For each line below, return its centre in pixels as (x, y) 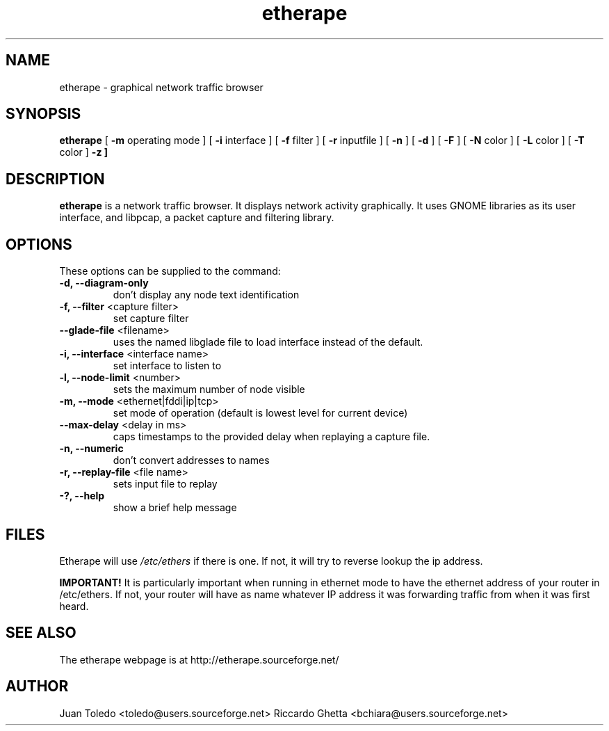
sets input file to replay (165, 484)
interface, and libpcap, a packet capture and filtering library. (197, 218)
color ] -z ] (83, 152)
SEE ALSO (41, 633)
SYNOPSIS (43, 114)
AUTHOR (37, 686)
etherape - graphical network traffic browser (161, 87)
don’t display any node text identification (206, 295)
